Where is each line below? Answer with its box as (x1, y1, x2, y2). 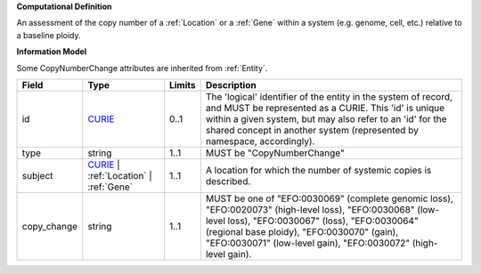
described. (205, 174, 251, 187)
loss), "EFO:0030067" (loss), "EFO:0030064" (227, 214, 419, 227)
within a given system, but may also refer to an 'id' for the (205, 112, 447, 125)
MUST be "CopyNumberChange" (205, 147, 345, 159)
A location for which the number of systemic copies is (205, 164, 432, 176)
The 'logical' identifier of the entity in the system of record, (205, 90, 453, 102)
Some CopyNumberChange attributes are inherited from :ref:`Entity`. (16, 62, 268, 73)
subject (21, 169, 53, 181)
